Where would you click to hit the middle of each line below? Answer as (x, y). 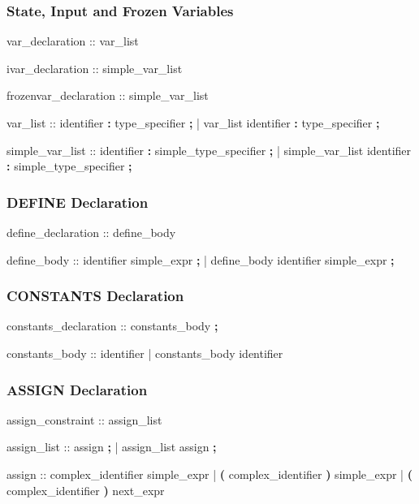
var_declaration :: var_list (73, 41)
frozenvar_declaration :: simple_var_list (108, 95)
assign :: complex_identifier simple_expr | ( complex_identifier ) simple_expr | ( (209, 474)
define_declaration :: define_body (91, 232)
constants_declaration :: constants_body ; (112, 326)
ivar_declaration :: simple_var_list (95, 68)
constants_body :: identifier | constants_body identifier (145, 353)
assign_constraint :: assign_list (84, 419)
